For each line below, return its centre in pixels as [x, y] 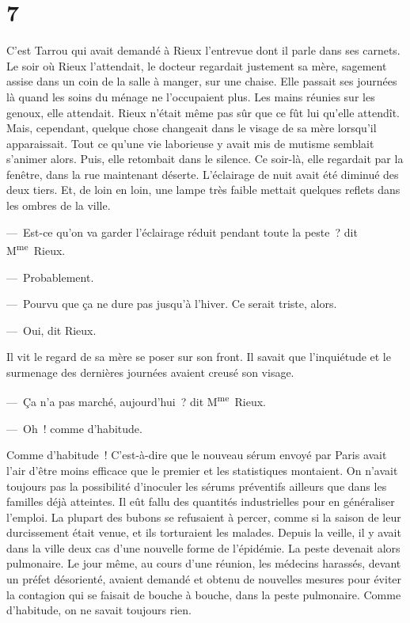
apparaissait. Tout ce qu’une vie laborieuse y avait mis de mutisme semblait [190, 143]
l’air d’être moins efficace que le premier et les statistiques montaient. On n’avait [202, 470]
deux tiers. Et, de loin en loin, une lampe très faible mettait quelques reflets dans [203, 190]
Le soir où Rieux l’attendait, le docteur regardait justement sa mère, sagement [197, 65]
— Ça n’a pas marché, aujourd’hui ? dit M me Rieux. [136, 401]
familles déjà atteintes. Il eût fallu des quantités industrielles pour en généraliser [201, 501]
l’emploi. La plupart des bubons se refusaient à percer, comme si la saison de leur [204, 517]
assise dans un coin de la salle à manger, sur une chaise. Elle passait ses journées [202, 81]
